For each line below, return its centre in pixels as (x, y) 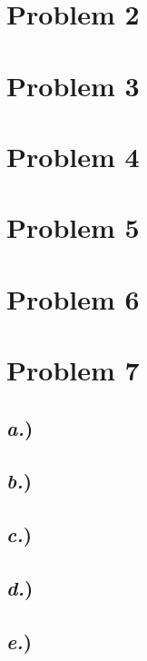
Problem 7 (73, 370)
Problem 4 (73, 156)
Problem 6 (73, 298)
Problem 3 (73, 85)
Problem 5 (73, 227)
